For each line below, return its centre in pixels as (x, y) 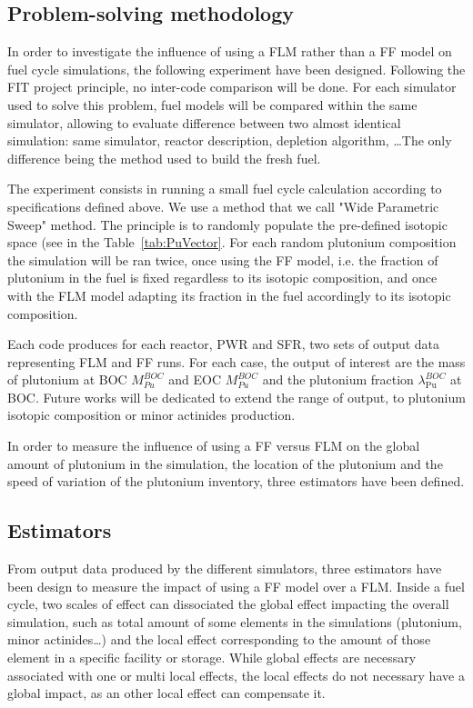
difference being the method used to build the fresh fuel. (164, 158)
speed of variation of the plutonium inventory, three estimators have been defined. (236, 481)
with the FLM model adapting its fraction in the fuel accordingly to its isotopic (229, 295)
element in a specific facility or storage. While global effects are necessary (212, 658)
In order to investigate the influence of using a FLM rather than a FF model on (230, 51)
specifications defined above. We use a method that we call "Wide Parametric (223, 206)
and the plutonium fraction (338, 379)
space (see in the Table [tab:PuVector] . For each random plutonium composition (232, 242)
